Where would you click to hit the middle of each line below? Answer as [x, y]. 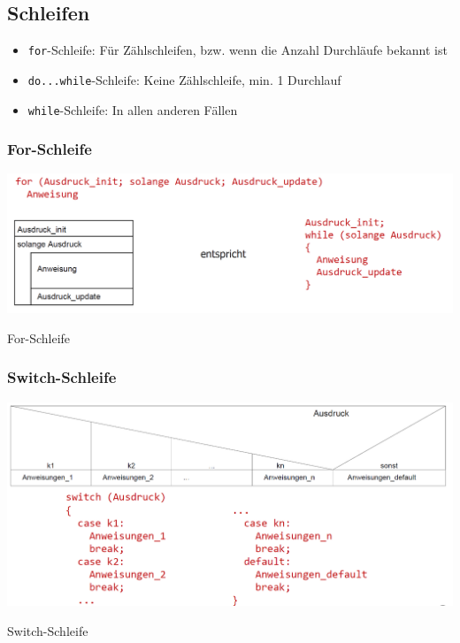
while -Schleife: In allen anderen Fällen [133, 109]
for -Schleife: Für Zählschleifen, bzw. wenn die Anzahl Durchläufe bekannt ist [238, 50]
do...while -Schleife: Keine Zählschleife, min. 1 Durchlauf [184, 79]
